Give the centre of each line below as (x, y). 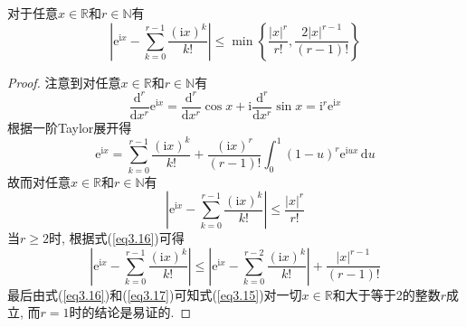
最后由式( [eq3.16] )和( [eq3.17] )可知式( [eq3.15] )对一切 (155, 294)
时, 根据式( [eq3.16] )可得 (116, 238)
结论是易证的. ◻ (143, 312)
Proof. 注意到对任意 (64, 82)
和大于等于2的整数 (386, 294)
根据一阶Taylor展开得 (70, 127)
